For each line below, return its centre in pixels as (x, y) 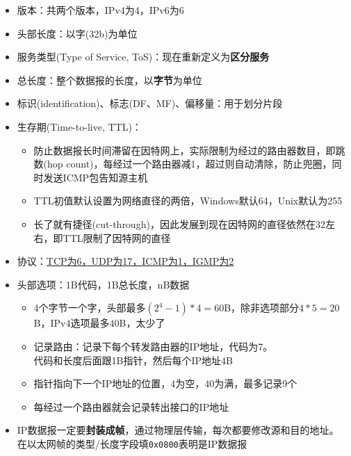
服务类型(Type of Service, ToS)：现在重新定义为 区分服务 (143, 57)
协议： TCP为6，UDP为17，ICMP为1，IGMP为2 (125, 261)
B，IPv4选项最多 (72, 323)
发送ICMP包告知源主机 (96, 177)
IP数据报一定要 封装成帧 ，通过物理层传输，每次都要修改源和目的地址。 (178, 430)
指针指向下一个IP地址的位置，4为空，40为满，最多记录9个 (165, 383)
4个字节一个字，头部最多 (90, 308)
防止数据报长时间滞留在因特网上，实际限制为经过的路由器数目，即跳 (189, 150)
